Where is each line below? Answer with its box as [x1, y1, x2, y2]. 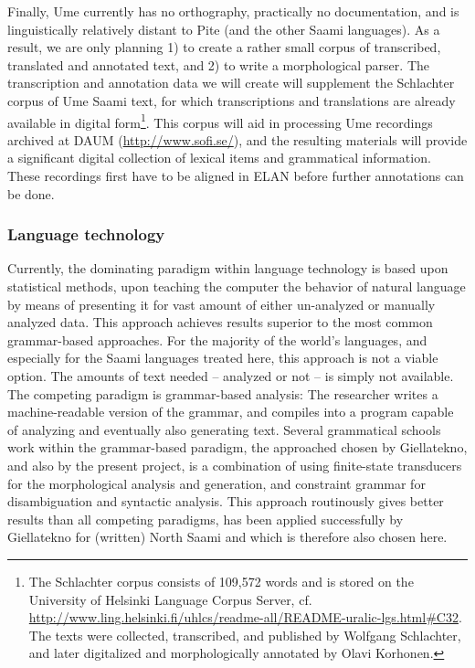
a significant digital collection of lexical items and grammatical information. [7, 148, 431, 167]
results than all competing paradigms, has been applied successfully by [7, 509, 404, 528]
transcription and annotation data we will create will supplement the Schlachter [7, 73, 455, 92]
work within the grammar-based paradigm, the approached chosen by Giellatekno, [7, 438, 468, 457]
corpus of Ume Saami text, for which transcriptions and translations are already [7, 90, 456, 110]
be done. [7, 184, 55, 203]
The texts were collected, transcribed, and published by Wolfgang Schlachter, [28, 625, 461, 644]
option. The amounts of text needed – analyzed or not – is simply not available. [7, 366, 454, 385]
